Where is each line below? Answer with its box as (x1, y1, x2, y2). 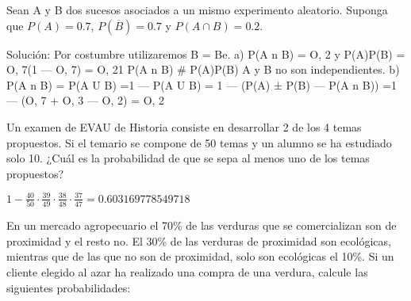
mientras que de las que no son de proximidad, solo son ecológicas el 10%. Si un (6, 248, 394, 265)
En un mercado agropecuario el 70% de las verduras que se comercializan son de (6, 217, 397, 234)
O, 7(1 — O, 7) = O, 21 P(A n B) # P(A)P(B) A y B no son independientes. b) (6, 61, 400, 78)
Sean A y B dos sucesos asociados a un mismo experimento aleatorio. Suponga (6, 2, 388, 17)
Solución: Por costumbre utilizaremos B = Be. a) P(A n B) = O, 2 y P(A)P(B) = (6, 45, 405, 62)
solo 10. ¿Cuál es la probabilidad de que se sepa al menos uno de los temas (6, 150, 370, 166)
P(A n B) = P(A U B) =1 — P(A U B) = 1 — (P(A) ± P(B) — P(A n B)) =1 (6, 76, 398, 93)
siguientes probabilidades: (6, 279, 131, 295)
